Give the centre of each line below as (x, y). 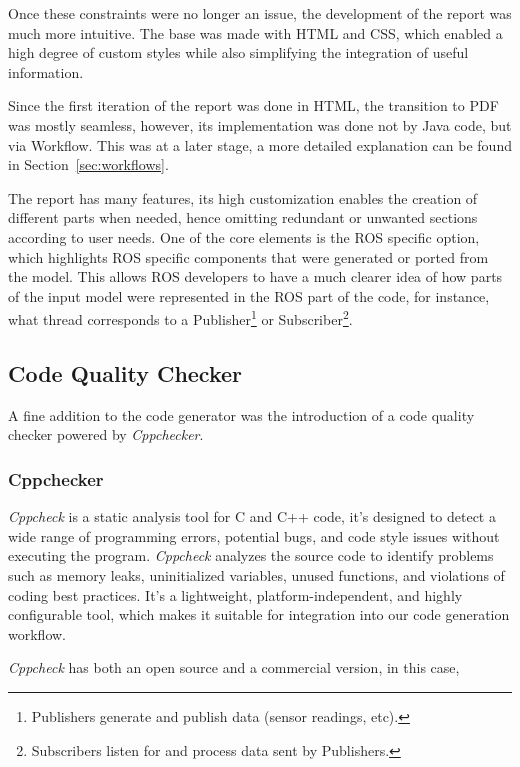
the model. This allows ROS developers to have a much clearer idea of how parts (255, 276)
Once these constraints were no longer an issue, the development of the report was (260, 13)
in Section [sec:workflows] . (88, 164)
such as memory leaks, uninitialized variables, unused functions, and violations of (256, 574)
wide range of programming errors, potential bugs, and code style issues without (254, 535)
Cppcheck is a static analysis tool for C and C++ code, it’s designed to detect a (252, 516)
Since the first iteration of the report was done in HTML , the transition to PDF (253, 105)
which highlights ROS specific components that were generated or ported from (248, 256)
